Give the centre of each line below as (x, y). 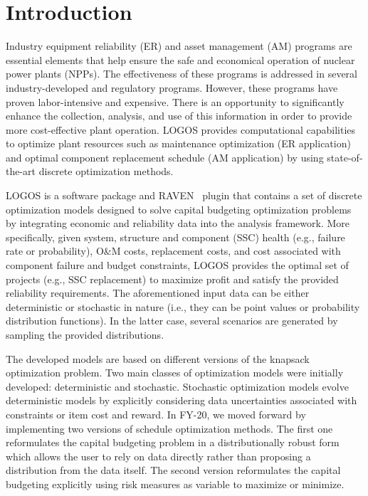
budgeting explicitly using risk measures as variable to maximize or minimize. (175, 484)
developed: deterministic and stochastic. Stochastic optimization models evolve (177, 386)
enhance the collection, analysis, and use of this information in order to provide (179, 116)
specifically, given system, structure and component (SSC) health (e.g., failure (175, 237)
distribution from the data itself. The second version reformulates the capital (173, 470)
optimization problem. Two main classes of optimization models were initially (175, 373)
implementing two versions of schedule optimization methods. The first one (169, 428)
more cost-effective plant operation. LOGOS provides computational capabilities (181, 129)
